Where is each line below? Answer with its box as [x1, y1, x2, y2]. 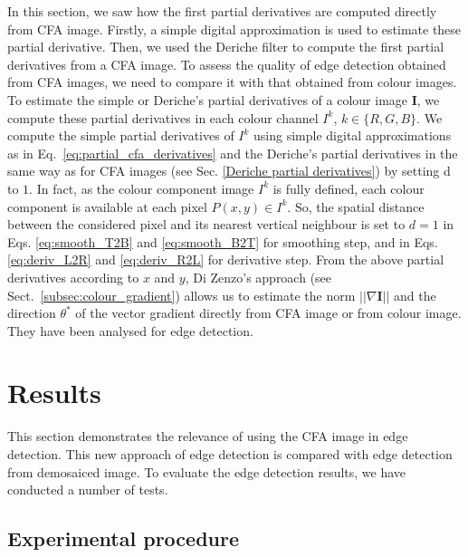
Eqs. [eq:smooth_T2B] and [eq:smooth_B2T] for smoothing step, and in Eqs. [7, 232, 438, 251]
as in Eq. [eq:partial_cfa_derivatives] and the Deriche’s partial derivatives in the [7, 143, 458, 162]
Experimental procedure [7, 524, 240, 552]
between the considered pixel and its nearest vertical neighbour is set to [7, 215, 406, 234]
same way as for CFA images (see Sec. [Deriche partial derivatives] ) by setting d [7, 161, 451, 180]
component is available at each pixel [7, 197, 207, 216]
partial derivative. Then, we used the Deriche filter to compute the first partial [7, 37, 444, 56]
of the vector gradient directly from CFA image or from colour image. [75, 303, 462, 322]
